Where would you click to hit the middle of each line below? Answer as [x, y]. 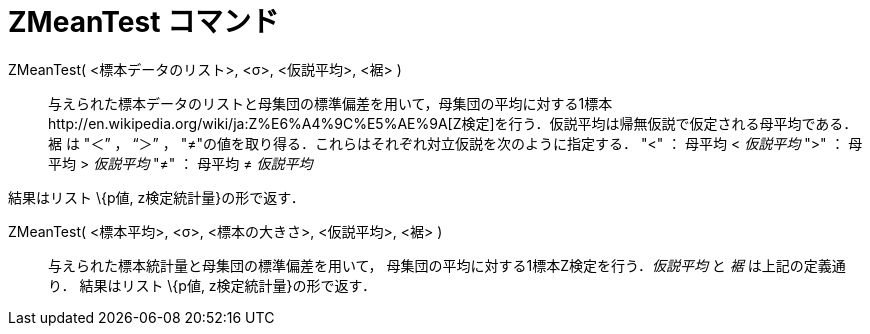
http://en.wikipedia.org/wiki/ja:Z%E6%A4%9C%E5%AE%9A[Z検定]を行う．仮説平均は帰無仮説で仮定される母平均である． [453, 123]
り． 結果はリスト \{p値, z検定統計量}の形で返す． [212, 285]
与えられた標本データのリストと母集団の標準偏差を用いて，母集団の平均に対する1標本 [330, 103]
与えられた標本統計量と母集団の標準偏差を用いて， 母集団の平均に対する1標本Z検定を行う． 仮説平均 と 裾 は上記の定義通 [447, 265]
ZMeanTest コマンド [144, 22]
